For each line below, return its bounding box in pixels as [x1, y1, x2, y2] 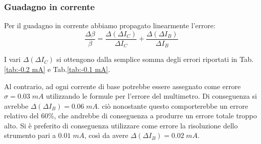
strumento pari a [4, 130, 56, 140]
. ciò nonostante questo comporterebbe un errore [98, 100, 248, 111]
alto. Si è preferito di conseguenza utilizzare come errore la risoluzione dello [4, 120, 238, 130]
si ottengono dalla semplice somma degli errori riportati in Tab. [56, 54, 254, 64]
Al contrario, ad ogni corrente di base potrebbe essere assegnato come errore [4, 81, 241, 91]
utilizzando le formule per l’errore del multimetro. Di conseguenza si [46, 91, 257, 101]
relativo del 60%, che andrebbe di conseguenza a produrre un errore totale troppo [4, 110, 257, 121]
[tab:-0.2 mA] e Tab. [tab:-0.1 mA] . [4, 63, 110, 74]
